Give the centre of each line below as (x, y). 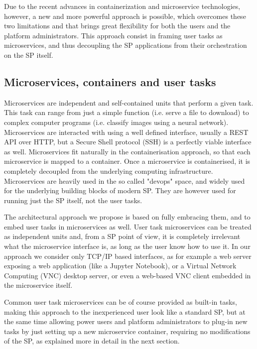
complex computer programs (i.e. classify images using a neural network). (116, 122)
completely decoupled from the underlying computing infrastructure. (109, 171)
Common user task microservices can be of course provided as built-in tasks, (121, 302)
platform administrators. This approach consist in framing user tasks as (113, 35)
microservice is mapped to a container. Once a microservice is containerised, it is (127, 161)
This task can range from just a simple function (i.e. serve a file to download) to (127, 112)
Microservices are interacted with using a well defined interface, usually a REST (126, 132)
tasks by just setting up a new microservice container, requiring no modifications (127, 331)
